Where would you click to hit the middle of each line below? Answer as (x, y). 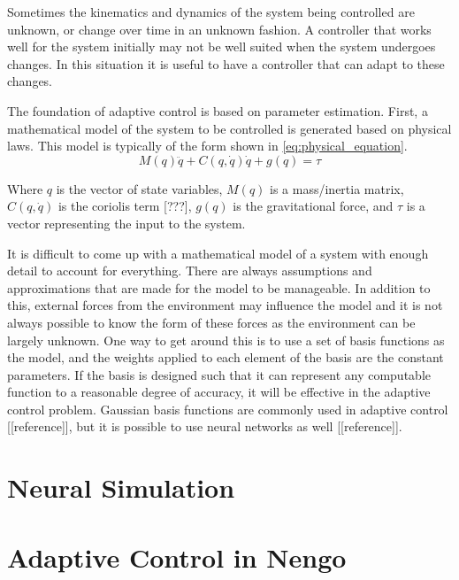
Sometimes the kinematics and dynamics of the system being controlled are (211, 12)
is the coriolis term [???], (125, 206)
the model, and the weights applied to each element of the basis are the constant (226, 357)
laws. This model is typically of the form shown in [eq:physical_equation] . (207, 146)
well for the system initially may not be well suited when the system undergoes (222, 46)
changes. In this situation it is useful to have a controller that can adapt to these (226, 63)
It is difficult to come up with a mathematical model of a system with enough (218, 253)
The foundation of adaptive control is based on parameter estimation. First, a (218, 110)
